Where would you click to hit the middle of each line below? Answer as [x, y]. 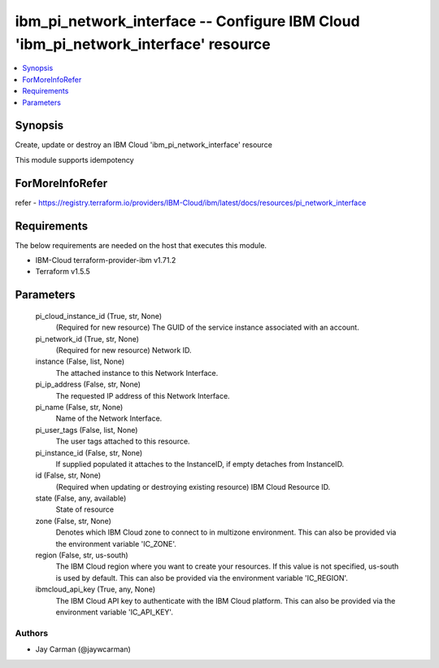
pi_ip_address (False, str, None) [88, 384]
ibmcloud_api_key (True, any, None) [96, 589]
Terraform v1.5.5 [63, 272]
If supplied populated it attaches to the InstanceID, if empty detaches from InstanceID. [200, 464]
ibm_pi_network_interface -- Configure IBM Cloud [188, 21]
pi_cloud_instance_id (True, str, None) [99, 316]
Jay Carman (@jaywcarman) [83, 649]
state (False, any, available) [81, 498]
